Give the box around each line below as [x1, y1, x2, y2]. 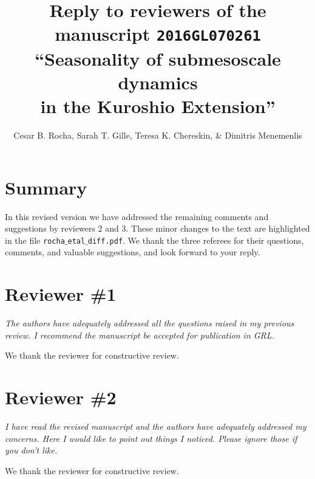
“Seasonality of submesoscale [35, 46, 281, 71]
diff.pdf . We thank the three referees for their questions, [87, 233, 304, 246]
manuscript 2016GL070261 [55, 21, 261, 46]
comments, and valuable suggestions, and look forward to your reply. [5, 246, 260, 258]
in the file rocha [5, 233, 65, 246]
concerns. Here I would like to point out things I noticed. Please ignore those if [5, 432, 297, 444]
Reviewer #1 [5, 281, 117, 306]
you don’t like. [5, 444, 58, 457]
